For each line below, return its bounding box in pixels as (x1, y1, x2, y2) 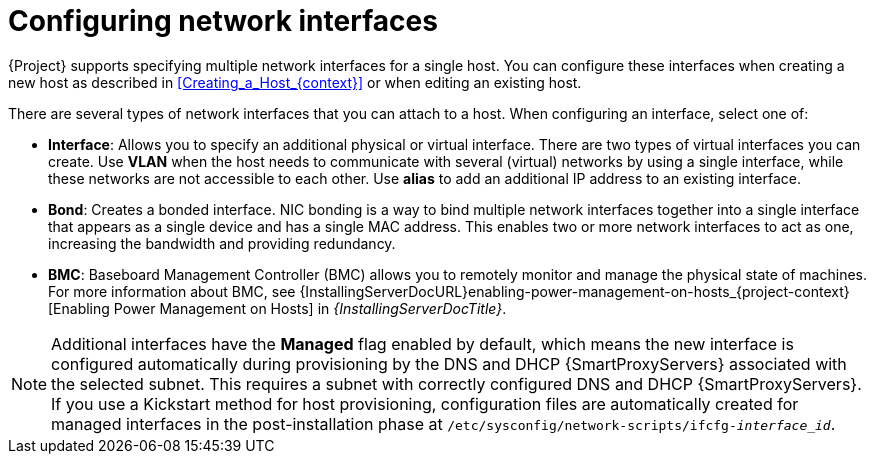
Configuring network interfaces (8, 4, 438, 38)
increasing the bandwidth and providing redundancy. (48, 234, 396, 252)
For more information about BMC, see (48, 282, 296, 300)
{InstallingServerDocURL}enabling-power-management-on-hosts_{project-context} (299, 282, 850, 300)
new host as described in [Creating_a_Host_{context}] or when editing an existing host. (8, 73, 582, 91)
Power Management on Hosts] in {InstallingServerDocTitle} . (113, 299, 507, 317)
